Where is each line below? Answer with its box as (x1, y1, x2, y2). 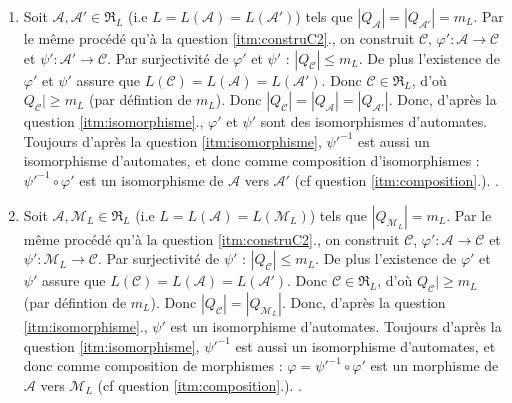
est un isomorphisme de (79, 169, 224, 190)
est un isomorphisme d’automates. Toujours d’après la (170, 315, 502, 336)
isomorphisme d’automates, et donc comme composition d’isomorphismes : (23, 150, 480, 171)
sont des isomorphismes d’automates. (260, 111, 488, 132)
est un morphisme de (370, 355, 499, 376)
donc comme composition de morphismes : (23, 355, 283, 376)
